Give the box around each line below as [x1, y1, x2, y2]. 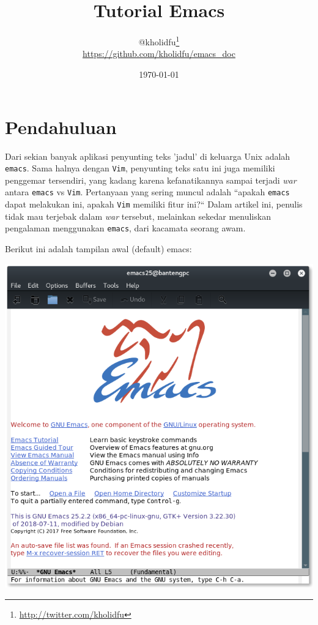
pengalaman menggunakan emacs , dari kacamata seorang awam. [5, 222, 246, 234]
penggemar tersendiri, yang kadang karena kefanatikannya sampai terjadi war [5, 173, 297, 186]
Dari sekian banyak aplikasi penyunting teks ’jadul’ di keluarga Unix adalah [5, 149, 290, 162]
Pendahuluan [5, 114, 117, 139]
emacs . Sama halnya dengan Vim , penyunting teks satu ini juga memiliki [5, 162, 275, 174]
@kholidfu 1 [138, 34, 180, 48]
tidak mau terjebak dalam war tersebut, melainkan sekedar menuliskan [5, 209, 271, 222]
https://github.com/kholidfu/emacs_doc [83, 47, 235, 60]
